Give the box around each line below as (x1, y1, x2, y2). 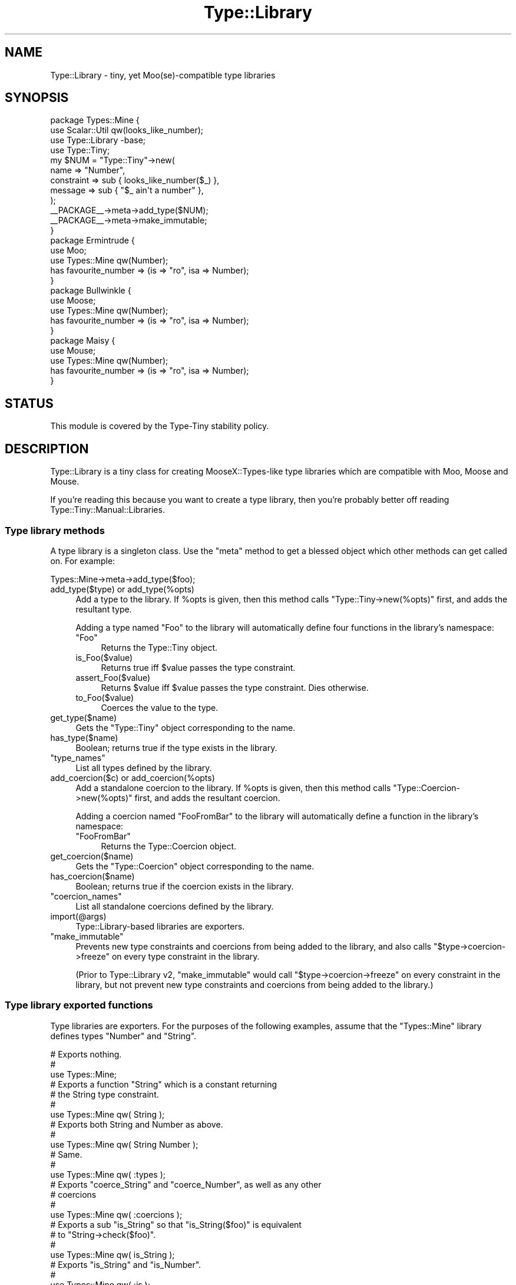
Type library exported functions (5, 999, 153, 1011)
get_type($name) (50, 712, 117, 723)
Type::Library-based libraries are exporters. (75, 921, 245, 931)
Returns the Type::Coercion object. (101, 841, 237, 851)
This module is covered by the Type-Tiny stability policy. (50, 421, 269, 431)
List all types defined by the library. (75, 762, 212, 773)
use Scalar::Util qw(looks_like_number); (50, 125, 204, 136)
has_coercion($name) (50, 871, 135, 881)
